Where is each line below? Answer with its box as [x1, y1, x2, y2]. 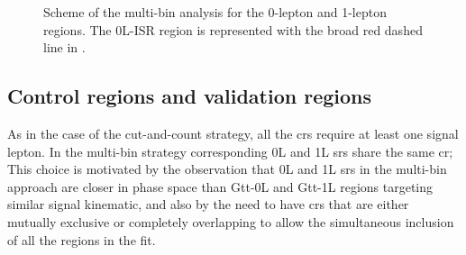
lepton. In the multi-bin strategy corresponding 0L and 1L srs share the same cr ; [7, 141, 453, 160]
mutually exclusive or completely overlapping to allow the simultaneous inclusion [7, 212, 454, 231]
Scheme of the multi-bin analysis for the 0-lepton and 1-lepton [43, 3, 387, 21]
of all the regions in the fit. [7, 230, 156, 249]
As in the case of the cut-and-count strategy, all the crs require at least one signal [7, 123, 459, 142]
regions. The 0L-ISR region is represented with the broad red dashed [43, 20, 423, 39]
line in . [43, 38, 86, 57]
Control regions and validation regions [7, 82, 372, 110]
